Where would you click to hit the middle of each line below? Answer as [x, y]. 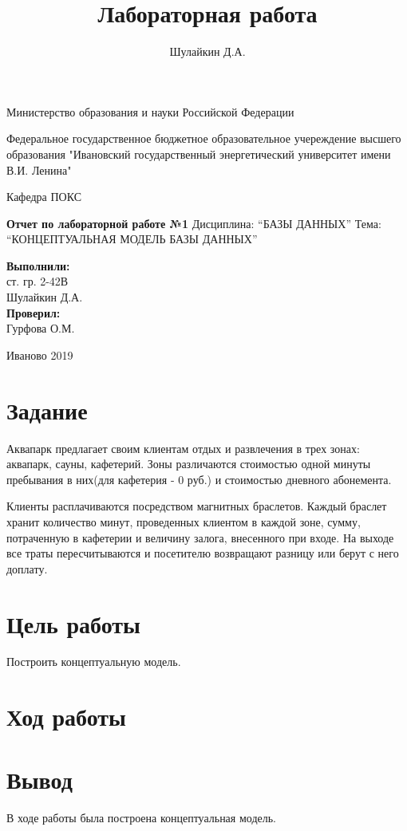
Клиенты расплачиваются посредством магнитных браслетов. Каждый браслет [197, 506]
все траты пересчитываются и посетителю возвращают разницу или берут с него [203, 553]
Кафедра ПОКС [44, 197]
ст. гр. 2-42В [38, 281]
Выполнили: [38, 265]
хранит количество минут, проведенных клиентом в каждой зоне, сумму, [184, 521]
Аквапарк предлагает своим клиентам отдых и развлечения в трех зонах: [183, 448]
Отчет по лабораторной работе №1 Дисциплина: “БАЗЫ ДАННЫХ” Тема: [194, 223]
